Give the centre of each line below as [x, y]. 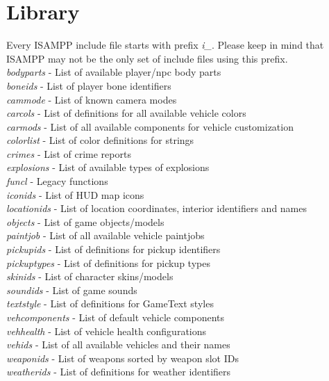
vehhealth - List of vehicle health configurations [107, 331]
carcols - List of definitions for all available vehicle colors [126, 113]
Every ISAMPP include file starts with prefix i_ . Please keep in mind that [165, 45]
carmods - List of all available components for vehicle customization [150, 126]
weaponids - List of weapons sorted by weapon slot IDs [123, 358]
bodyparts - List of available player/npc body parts [114, 72]
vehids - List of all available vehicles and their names [118, 344]
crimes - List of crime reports [69, 153]
